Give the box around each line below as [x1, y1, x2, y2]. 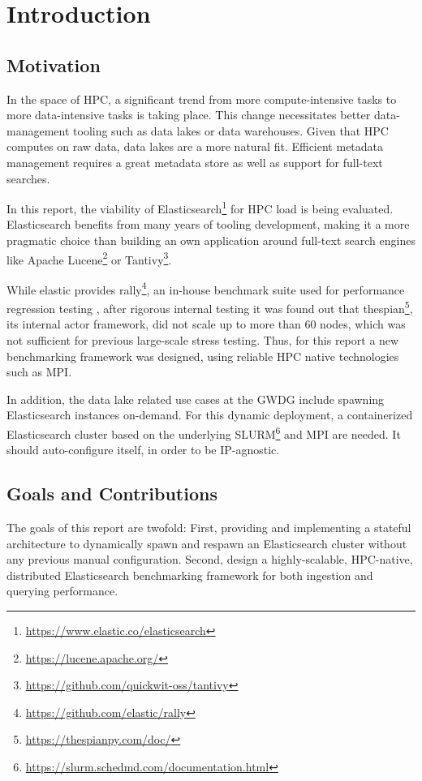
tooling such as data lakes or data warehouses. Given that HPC [73, 122, 389, 139]
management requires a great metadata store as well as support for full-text [6, 153, 383, 170]
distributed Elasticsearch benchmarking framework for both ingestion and [6, 566, 373, 583]
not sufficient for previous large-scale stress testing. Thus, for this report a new [6, 331, 399, 348]
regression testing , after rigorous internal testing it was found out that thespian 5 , [6, 298, 413, 316]
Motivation [6, 52, 101, 77]
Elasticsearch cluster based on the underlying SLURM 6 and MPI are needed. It [6, 423, 401, 442]
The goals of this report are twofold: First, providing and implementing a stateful [6, 518, 411, 535]
